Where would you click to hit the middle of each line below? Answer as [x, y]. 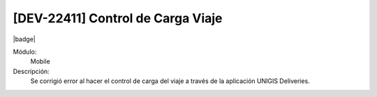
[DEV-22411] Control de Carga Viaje [118, 18]
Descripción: [31, 71]
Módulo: [25, 52]
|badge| [24, 39]
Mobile [40, 61]
